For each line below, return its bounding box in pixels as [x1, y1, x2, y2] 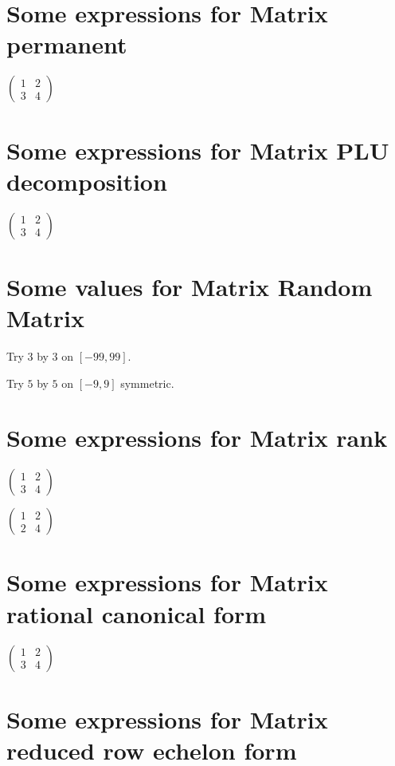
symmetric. [120, 374, 174, 391]
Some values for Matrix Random [6, 270, 373, 302]
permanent [6, 28, 127, 61]
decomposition [6, 164, 167, 197]
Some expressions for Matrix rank [6, 421, 388, 454]
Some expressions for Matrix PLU [6, 133, 389, 166]
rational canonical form [6, 597, 267, 630]
